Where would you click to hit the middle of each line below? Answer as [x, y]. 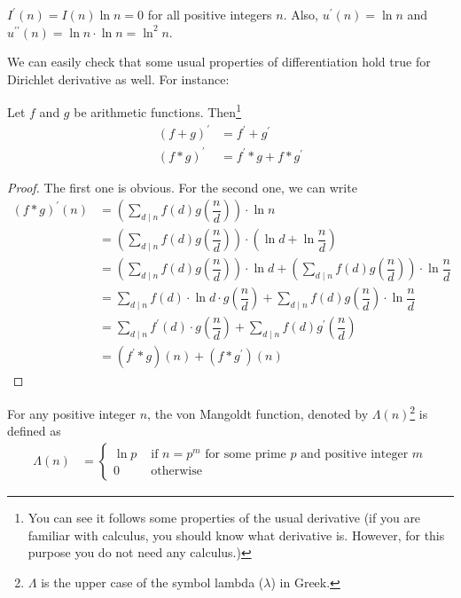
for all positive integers [210, 14]
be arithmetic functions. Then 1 [157, 111]
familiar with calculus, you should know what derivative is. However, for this [236, 535]
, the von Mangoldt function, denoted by [258, 413]
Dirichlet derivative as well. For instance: [118, 79]
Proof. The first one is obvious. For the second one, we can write [182, 187]
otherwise [176, 471]
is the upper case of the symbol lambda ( [152, 582]
